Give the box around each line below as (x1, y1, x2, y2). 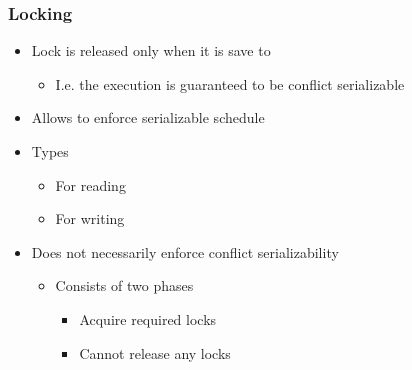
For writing (55, 208, 125, 229)
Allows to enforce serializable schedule (31, 107, 265, 128)
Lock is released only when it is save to (31, 40, 271, 61)
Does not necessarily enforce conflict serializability (31, 241, 339, 262)
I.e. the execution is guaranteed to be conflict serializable (55, 73, 405, 94)
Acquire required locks (79, 308, 217, 329)
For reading (55, 174, 126, 195)
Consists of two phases (55, 275, 194, 296)
